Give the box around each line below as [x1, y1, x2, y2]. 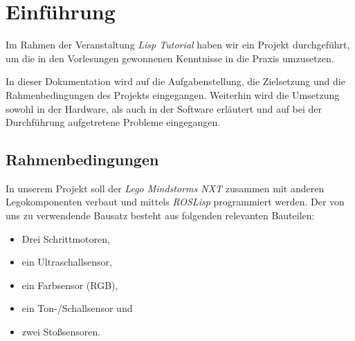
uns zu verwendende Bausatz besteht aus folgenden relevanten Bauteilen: [6, 208, 315, 223]
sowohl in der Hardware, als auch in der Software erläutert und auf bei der [6, 101, 322, 116]
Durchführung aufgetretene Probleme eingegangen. [6, 115, 221, 129]
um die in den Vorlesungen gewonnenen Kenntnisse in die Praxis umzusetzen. [6, 50, 334, 65]
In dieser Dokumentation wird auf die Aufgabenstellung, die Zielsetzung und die [6, 74, 345, 89]
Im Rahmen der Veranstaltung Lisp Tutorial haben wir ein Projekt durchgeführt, [6, 37, 350, 52]
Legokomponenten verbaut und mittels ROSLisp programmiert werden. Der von [6, 194, 345, 209]
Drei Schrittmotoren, [21, 231, 110, 246]
